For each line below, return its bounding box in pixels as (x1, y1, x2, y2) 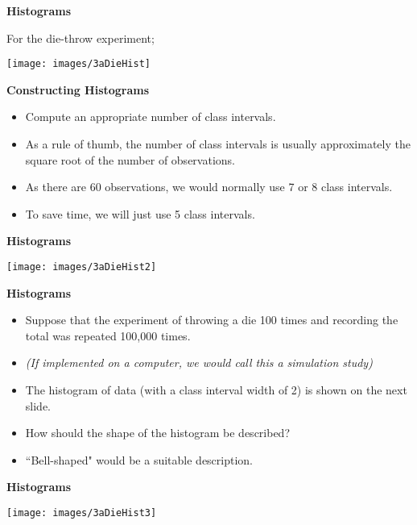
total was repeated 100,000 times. (25, 327, 191, 344)
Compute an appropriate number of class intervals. (25, 108, 276, 125)
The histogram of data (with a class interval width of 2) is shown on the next (25, 381, 407, 398)
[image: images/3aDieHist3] (6, 507, 157, 519)
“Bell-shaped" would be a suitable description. (25, 451, 254, 468)
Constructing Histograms (6, 81, 150, 98)
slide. (25, 397, 51, 414)
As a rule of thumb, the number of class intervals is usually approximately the (25, 135, 411, 152)
